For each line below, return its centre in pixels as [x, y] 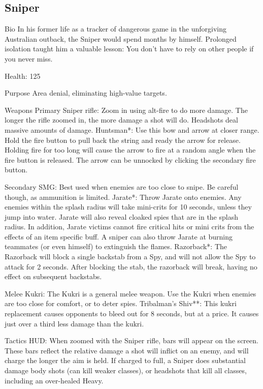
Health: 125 [23, 76]
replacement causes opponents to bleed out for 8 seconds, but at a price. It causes [132, 313]
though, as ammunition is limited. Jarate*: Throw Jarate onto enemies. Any [123, 197]
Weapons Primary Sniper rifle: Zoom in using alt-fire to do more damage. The [126, 110]
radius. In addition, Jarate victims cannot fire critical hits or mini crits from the [129, 227]
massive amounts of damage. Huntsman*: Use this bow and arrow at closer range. [132, 129]
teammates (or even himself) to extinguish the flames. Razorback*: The [116, 246]
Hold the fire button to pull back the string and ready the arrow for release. [123, 140]
